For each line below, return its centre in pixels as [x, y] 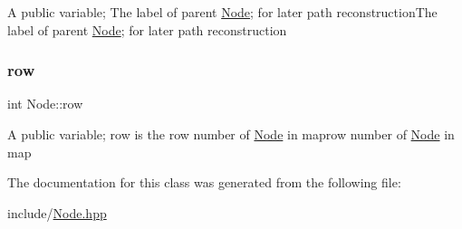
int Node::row [45, 104]
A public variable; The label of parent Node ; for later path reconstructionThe [222, 12]
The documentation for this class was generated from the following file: [204, 182]
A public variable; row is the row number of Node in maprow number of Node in [231, 134]
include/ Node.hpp [57, 212]
